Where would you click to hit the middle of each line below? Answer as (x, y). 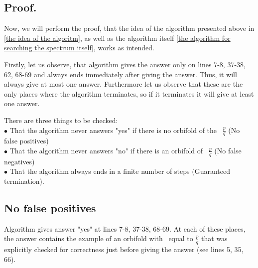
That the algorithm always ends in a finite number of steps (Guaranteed (120, 171)
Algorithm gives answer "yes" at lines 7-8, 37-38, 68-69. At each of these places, (125, 228)
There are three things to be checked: (61, 120)
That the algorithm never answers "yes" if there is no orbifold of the (113, 130)
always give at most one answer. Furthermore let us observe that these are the (124, 84)
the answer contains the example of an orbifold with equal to (99, 238)
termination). (24, 181)
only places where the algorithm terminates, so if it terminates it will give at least (129, 93)
